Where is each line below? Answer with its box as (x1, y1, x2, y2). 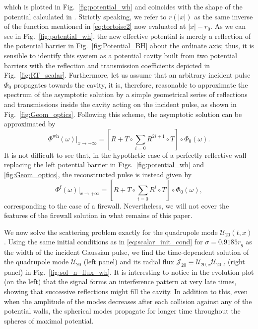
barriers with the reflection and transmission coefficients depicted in (4, 60, 210, 70)
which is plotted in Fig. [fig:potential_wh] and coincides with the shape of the (4, 1, 243, 11)
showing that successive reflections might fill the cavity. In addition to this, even (4, 286, 248, 296)
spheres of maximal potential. (4, 315, 94, 326)
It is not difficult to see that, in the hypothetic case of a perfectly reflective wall (4, 149, 247, 160)
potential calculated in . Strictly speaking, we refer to (4, 11, 167, 21)
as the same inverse (194, 11, 253, 21)
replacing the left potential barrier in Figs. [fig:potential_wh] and (4, 159, 204, 170)
